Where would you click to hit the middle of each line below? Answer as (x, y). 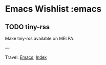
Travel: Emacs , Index (26, 57)
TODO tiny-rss (27, 27)
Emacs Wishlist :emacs (53, 9)
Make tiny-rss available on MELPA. (40, 38)
